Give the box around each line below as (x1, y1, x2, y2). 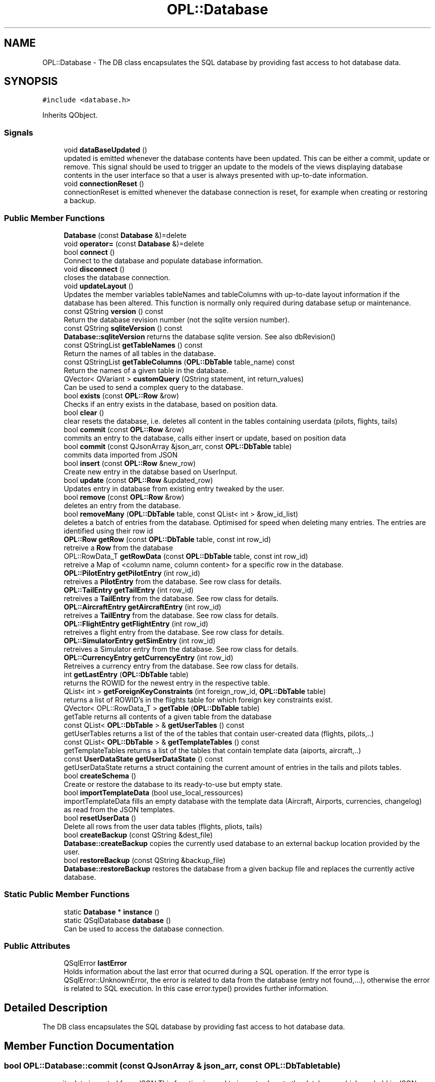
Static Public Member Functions (4, 889, 130, 900)
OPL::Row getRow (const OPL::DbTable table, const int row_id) (64, 535, 271, 543)
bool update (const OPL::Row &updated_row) (64, 475, 213, 484)
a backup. (64, 196, 96, 205)
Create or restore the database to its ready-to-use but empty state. (64, 779, 283, 788)
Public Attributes (4, 941, 71, 951)
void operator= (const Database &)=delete (64, 239, 204, 248)
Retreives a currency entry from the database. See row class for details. (64, 661, 298, 670)
